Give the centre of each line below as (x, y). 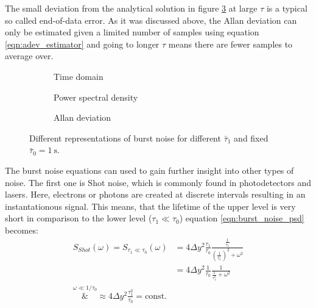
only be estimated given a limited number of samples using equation (132, 32)
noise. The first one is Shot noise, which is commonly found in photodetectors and (158, 182)
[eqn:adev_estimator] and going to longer (82, 44)
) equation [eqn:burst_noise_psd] (242, 218)
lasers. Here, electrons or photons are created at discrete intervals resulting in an (155, 194)
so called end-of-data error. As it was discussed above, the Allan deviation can (151, 20)
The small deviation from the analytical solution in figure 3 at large (131, 8)
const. (156, 296)
